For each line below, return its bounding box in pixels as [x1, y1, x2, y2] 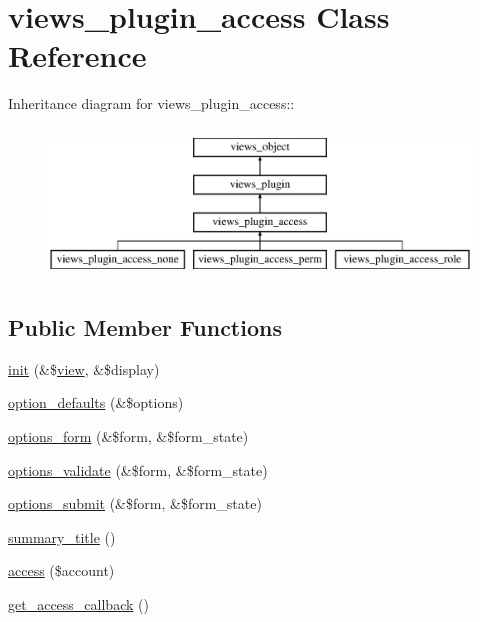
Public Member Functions [8, 312, 282, 343]
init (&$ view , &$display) [8, 358, 160, 379]
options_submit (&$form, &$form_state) [8, 493, 262, 514]
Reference [8, 35, 147, 76]
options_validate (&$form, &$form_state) [8, 459, 268, 480]
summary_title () [8, 526, 116, 547]
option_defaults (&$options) [8, 392, 184, 413]
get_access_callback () [8, 594, 149, 615]
